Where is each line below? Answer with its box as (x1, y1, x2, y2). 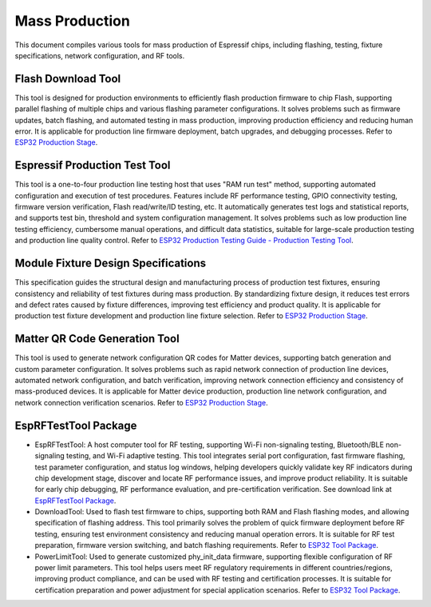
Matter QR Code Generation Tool (14, 332, 180, 345)
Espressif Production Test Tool (14, 158, 171, 172)
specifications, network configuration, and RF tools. (14, 50, 185, 60)
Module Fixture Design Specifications (14, 257, 207, 270)
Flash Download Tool (14, 72, 121, 86)
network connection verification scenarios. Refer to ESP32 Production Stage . (14, 397, 268, 407)
